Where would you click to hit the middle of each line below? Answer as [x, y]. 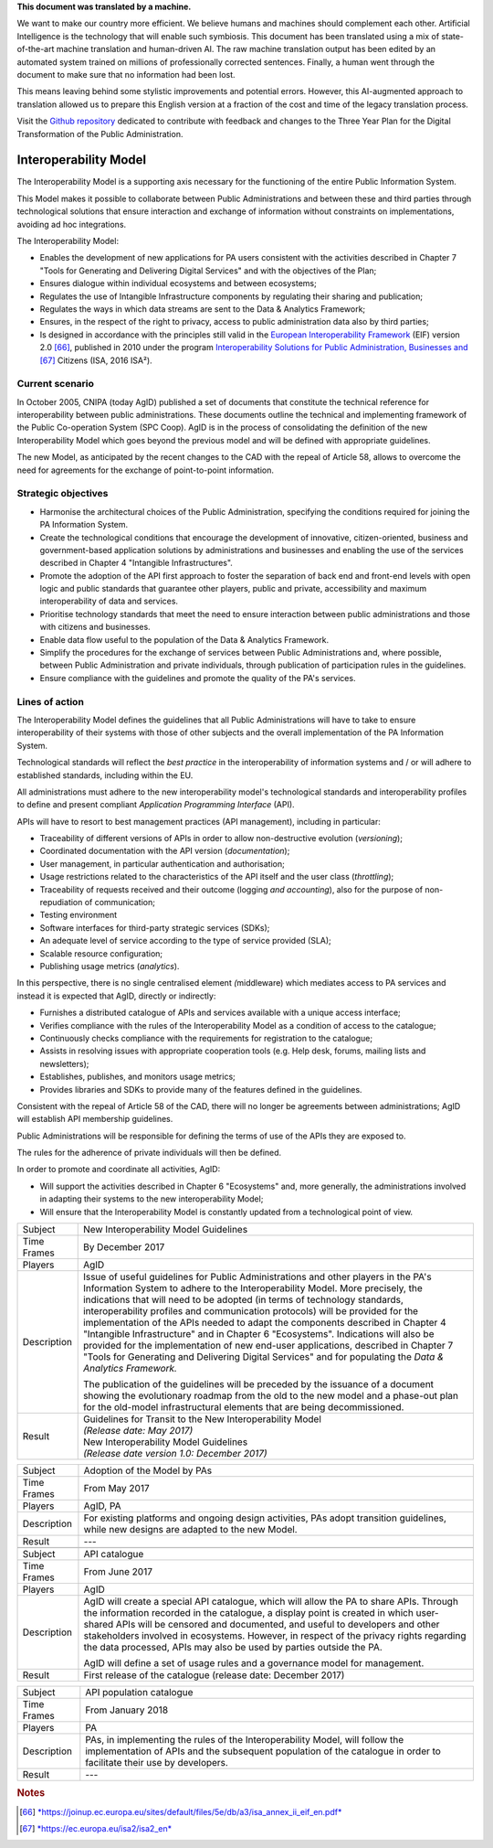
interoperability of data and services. [109, 601]
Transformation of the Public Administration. [100, 134]
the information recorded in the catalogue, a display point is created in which [249, 1613]
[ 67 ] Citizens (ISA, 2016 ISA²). [96, 360]
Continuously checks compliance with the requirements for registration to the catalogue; [206, 1038]
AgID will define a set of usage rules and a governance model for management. [254, 1663]
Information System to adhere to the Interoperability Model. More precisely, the [253, 1288]
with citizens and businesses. [95, 627]
